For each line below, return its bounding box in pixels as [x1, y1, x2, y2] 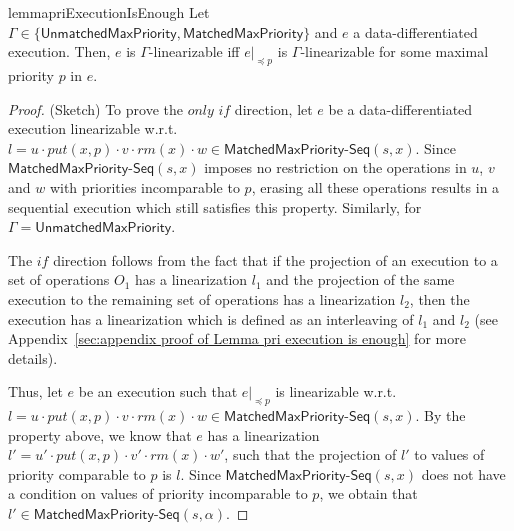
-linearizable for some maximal [300, 41, 489, 62]
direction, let [234, 98, 313, 119]
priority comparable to [8, 463, 146, 484]
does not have [421, 463, 506, 484]
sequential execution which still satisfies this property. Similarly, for [8, 196, 422, 217]
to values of [414, 444, 485, 465]
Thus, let [8, 381, 63, 402]
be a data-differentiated [328, 98, 473, 119]
